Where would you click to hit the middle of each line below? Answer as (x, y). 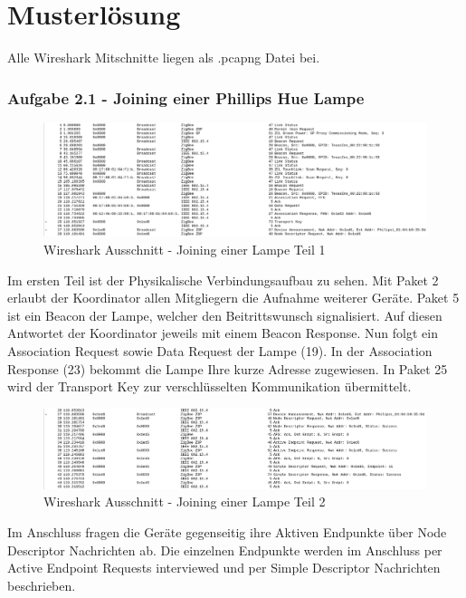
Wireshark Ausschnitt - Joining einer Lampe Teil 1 (185, 249)
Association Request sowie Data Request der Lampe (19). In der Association (220, 350)
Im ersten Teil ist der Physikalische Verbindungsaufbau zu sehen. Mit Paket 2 (223, 280)
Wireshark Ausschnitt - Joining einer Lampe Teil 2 (185, 502)
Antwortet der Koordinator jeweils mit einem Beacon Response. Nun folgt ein (223, 333)
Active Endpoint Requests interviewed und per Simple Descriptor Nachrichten (224, 568)
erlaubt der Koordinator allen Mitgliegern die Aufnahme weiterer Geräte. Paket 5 (233, 298)
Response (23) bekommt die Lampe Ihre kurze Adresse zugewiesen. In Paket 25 (228, 368)
